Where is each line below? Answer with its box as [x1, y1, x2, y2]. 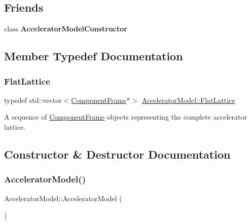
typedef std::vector [4, 94, 62, 105]
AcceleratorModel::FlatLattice [141, 94, 235, 105]
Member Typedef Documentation [4, 48, 183, 64]
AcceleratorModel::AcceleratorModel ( [4, 193, 122, 203]
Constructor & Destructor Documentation [4, 146, 231, 162]
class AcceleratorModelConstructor [4, 23, 127, 34]
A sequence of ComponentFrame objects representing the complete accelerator [4, 111, 247, 122]
